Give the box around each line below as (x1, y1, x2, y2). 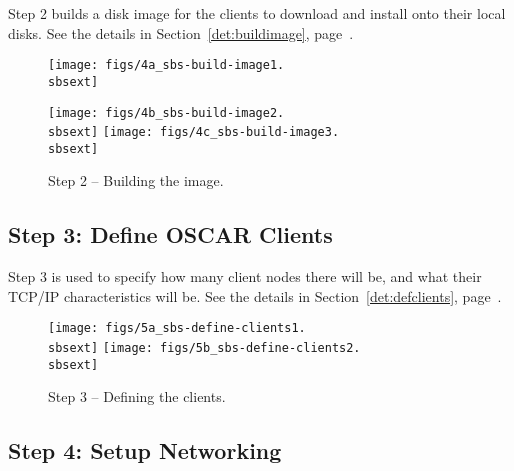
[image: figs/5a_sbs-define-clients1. (48, 321, 306, 336)
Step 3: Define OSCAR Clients (8, 219, 333, 250)
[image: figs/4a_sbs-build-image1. (48, 58, 285, 73)
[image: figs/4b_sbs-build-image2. (48, 105, 285, 120)
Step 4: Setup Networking (8, 435, 282, 466)
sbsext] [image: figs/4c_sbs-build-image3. (48, 125, 340, 140)
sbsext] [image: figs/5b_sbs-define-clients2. (48, 341, 361, 356)
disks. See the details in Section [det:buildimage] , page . (8, 22, 354, 43)
